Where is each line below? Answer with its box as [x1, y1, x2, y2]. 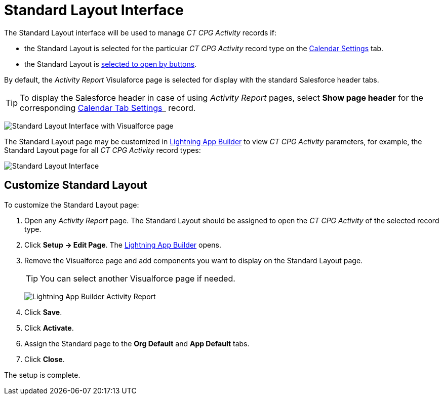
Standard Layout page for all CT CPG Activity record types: [4, 145, 201, 154]
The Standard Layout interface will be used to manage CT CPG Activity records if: [4, 28, 276, 37]
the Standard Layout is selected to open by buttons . [24, 59, 197, 68]
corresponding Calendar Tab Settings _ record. [20, 102, 196, 113]
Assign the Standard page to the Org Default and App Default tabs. [24, 339, 250, 348]
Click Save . [24, 307, 62, 316]
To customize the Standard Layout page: [4, 200, 139, 209]
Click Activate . [24, 323, 74, 332]
